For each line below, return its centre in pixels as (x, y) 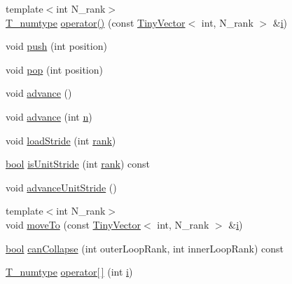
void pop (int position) (54, 69)
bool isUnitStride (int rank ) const (78, 164)
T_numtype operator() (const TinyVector (96, 22)
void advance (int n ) (49, 116)
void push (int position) (56, 46)
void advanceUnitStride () (61, 187)
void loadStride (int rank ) (61, 140)
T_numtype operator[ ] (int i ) (69, 272)
